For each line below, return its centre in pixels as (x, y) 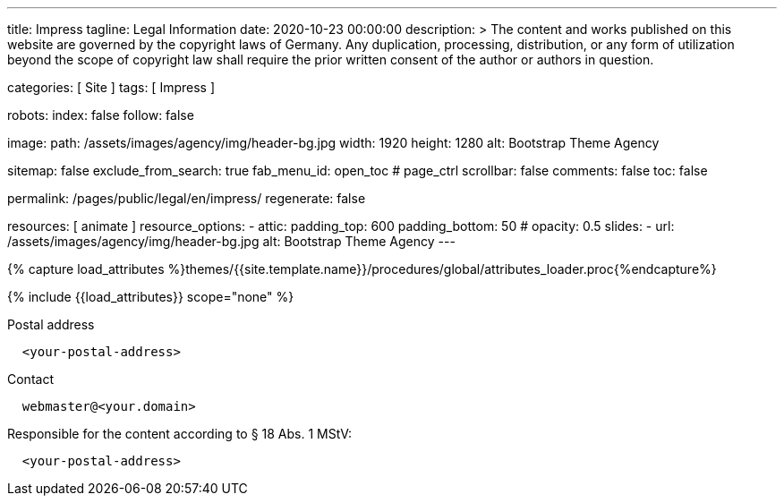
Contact (30, 379)
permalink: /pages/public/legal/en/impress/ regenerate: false (187, 198)
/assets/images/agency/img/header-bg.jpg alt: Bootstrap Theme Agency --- (231, 241)
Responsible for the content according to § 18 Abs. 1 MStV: (179, 434)
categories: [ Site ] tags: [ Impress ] (111, 87)
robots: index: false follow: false (101, 115)
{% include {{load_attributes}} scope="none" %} (151, 297)
